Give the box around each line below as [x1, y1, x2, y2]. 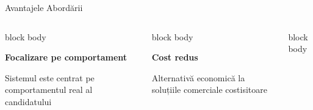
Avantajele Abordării [5, 1, 83, 13]
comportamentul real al [5, 83, 93, 96]
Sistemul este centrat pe [5, 71, 95, 84]
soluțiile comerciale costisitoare [151, 83, 267, 96]
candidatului [5, 95, 52, 108]
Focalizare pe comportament [5, 51, 128, 64]
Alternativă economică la [151, 71, 245, 84]
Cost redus [151, 51, 198, 64]
